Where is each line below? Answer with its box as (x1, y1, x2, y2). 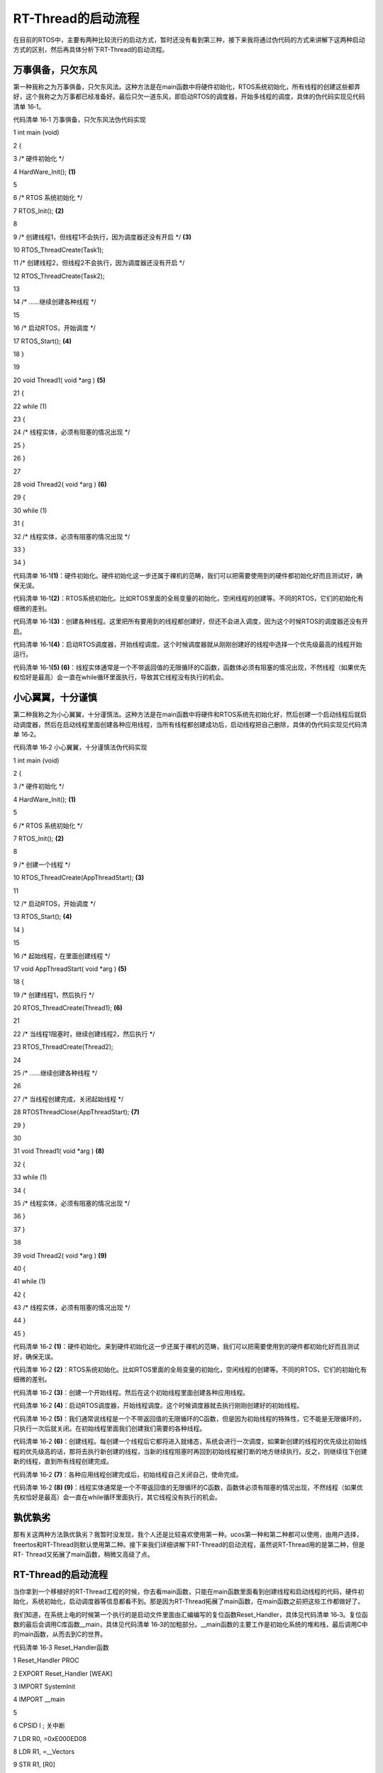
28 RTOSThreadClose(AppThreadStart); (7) (13, 1108, 140, 1116)
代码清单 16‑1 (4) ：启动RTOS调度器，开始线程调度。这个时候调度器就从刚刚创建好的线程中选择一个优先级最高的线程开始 (13, 640, 362, 649)
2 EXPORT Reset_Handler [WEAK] (13, 1669, 113, 1677)
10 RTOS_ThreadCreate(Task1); (13, 245, 104, 254)
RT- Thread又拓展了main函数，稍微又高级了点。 (13, 1550, 154, 1559)
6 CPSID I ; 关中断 (13, 1721, 65, 1730)
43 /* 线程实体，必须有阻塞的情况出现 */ (13, 1304, 131, 1312)
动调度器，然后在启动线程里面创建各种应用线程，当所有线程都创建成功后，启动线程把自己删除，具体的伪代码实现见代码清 (13, 720, 367, 728)
